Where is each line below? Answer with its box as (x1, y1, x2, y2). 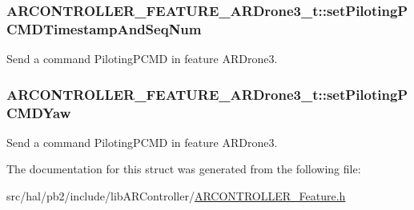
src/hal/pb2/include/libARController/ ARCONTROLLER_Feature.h (6, 188, 346, 204)
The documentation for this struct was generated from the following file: (6, 160, 361, 177)
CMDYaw (6, 102, 71, 122)
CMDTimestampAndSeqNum (6, 18, 202, 38)
